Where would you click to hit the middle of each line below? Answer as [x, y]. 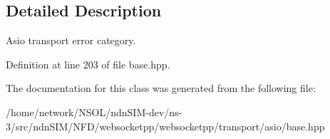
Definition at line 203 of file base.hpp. [88, 64]
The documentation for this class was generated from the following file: [161, 88]
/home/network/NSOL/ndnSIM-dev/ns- [94, 112]
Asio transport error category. [71, 40]
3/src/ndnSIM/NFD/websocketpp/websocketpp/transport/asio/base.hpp [165, 126]
